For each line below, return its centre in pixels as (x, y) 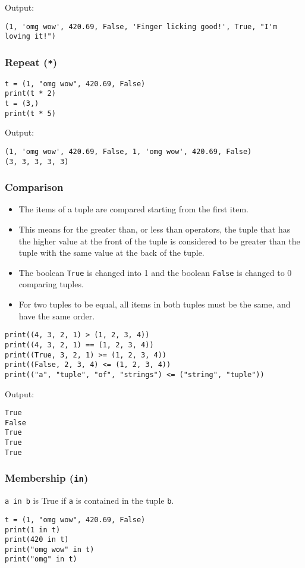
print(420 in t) (37, 540)
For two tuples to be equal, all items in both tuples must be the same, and (155, 304)
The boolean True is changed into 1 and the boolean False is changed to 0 (155, 272)
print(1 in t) (33, 530)
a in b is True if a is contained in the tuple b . (89, 500)
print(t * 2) (30, 94)
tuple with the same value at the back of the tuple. (111, 252)
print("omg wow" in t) (50, 549)
